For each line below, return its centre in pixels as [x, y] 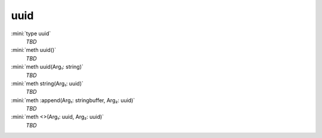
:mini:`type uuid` [31, 33]
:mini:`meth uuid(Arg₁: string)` [47, 67]
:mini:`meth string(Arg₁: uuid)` [47, 83]
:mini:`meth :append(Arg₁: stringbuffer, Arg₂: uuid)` [73, 100]
